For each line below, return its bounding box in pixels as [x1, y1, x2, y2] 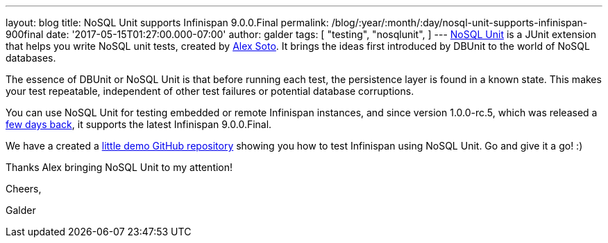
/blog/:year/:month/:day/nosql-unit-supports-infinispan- [331, 17, 588, 28]
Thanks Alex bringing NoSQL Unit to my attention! [6, 161, 233, 173]
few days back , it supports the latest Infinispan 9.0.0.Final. [6, 118, 272, 130]
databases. [6, 52, 56, 64]
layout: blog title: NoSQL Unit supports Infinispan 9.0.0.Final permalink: [6, 17, 329, 28]
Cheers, [6, 183, 42, 195]
